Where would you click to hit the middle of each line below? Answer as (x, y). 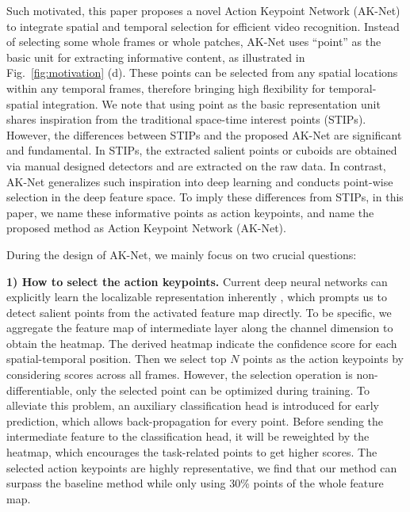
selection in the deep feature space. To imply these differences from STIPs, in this (205, 197)
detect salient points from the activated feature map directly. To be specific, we (199, 312)
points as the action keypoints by (323, 359)
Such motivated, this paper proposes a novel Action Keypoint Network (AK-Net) (203, 10)
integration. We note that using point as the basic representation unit (211, 103)
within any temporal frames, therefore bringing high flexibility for (166, 88)
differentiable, (40, 390)
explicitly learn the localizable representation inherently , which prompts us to (197, 297)
